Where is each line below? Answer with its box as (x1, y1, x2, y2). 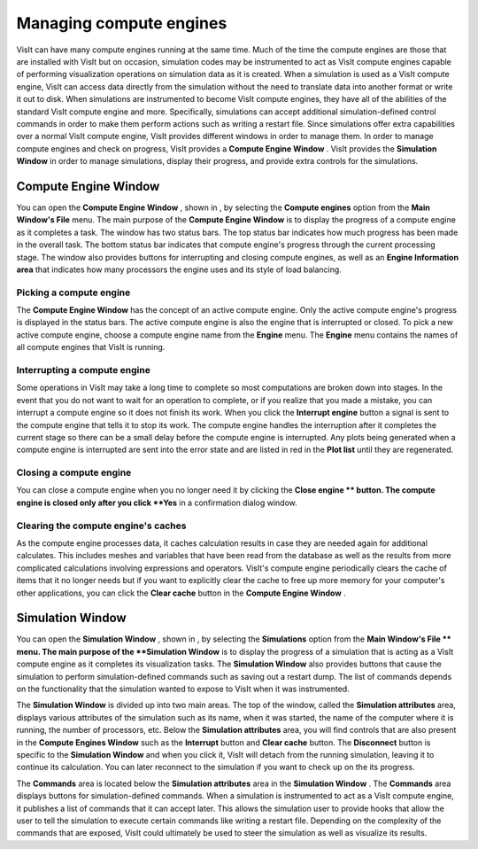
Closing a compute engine (16, 466, 132, 479)
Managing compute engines (16, 13, 227, 33)
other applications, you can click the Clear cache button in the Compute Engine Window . (16, 588, 347, 598)
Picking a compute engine (16, 286, 131, 299)
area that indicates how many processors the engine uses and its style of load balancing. (16, 264, 343, 275)
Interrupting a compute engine (16, 364, 150, 376)
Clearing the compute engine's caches (16, 519, 187, 532)
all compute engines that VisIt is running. (16, 342, 166, 353)
